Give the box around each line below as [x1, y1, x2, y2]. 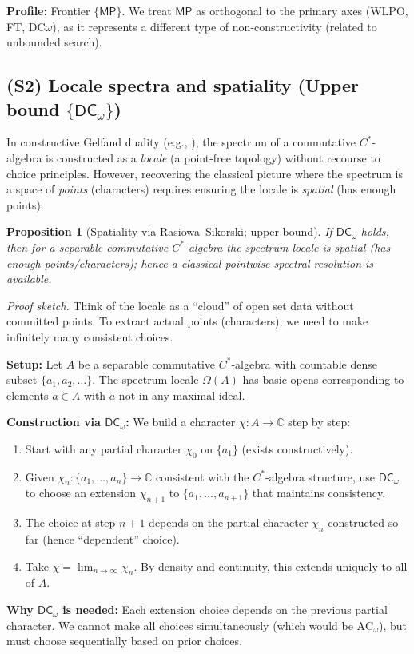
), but [379, 616, 408, 633]
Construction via [6, 413, 101, 430]
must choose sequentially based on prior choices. [6, 632, 242, 649]
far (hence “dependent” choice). [25, 531, 180, 548]
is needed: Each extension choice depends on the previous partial [62, 601, 388, 618]
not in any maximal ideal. [118, 386, 245, 403]
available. [6, 270, 52, 287]
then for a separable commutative [6, 238, 169, 255]
